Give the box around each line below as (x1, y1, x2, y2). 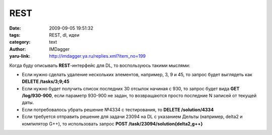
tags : (9, 32, 21, 38)
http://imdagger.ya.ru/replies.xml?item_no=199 (49, 53, 146, 59)
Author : (9, 46, 26, 52)
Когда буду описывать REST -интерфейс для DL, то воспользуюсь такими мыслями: (9, 62, 190, 68)
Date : (9, 25, 21, 31)
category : (9, 39, 31, 45)
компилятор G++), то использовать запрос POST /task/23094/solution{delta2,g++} (22, 120, 203, 126)
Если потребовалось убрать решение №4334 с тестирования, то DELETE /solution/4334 (22, 106, 214, 112)
